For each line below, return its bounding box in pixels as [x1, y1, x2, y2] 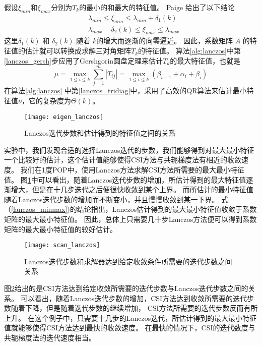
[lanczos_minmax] [11, 204, 68, 214]
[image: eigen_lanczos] [24, 113, 104, 121]
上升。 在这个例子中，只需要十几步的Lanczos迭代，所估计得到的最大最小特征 [4, 312, 257, 323]
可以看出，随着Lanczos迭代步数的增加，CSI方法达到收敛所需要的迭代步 [20, 293, 254, 303]
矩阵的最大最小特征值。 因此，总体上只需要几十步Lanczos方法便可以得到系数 [4, 213, 257, 224]
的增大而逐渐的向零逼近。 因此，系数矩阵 [96, 35, 233, 46]
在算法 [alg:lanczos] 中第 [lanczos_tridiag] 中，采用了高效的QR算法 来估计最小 [4, 85, 247, 96]
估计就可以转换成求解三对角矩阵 [25, 45, 131, 56]
